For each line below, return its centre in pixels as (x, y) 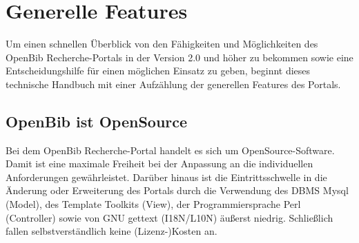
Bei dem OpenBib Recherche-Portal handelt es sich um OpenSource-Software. (170, 150)
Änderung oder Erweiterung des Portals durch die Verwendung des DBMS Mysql (177, 190)
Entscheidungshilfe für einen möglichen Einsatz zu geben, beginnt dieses (158, 71)
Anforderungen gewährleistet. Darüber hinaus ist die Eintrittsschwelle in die (166, 177)
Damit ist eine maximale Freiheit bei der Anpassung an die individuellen (159, 163)
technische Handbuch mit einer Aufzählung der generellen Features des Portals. (173, 84)
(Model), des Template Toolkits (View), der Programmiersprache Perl (153, 204)
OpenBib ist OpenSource (97, 121)
